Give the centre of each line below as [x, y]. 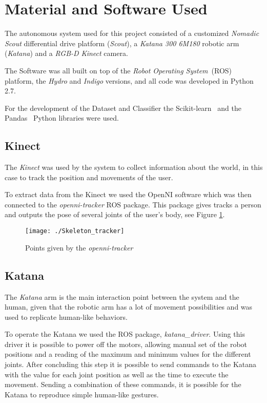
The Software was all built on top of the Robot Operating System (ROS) [118, 70]
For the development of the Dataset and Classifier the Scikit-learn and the [123, 108]
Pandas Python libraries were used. [62, 118]
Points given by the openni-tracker [79, 247]
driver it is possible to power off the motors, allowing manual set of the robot [126, 344]
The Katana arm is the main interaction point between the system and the [122, 296]
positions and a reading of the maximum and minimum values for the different [128, 354]
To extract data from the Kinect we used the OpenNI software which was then [128, 194]
